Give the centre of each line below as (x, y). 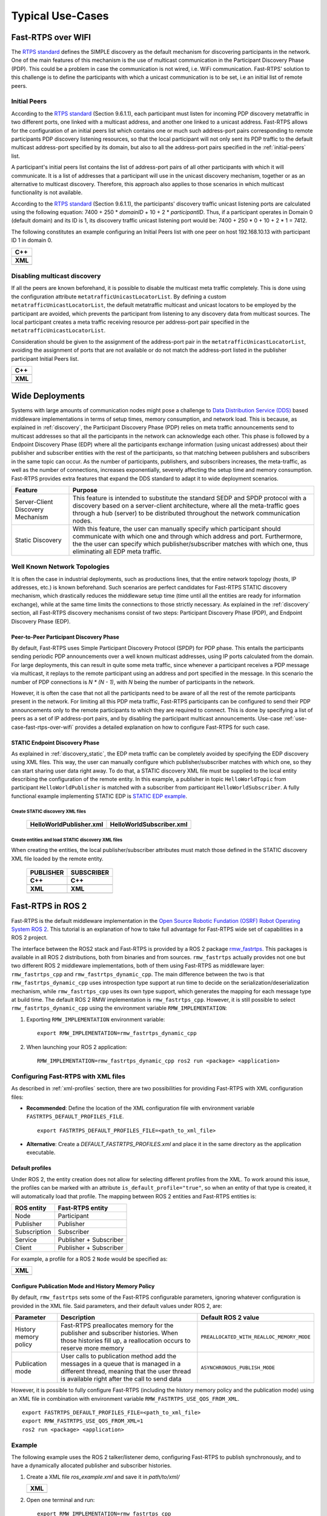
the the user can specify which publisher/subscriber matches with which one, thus (190, 544)
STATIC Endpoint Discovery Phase (55, 742)
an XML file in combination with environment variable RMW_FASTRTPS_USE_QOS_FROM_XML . (125, 1398)
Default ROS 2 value (230, 1318)
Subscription (33, 1232)
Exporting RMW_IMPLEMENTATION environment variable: (96, 1019)
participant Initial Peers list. (45, 358)
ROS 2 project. (29, 937)
